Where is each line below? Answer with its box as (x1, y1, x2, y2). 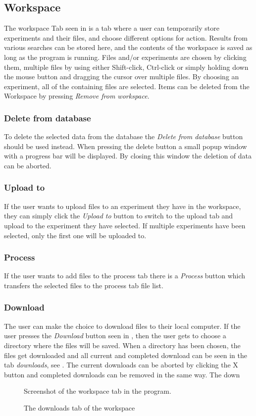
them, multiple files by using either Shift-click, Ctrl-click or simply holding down (4, 61, 249, 72)
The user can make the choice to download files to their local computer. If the (4, 320, 241, 331)
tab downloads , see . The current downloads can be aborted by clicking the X (4, 360, 238, 370)
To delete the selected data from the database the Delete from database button (4, 131, 243, 142)
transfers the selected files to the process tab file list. (4, 280, 163, 290)
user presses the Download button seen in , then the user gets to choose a (4, 330, 226, 341)
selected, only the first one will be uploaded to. (4, 230, 147, 240)
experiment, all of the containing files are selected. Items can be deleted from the (4, 81, 250, 91)
